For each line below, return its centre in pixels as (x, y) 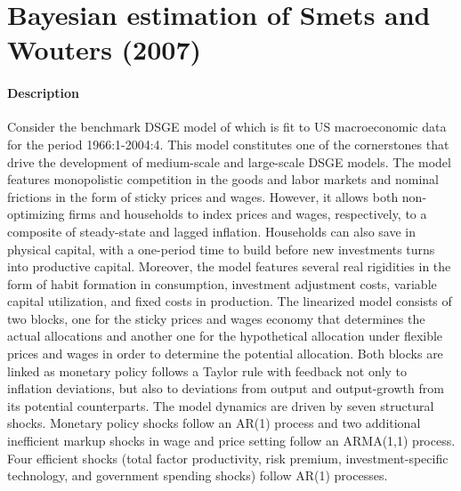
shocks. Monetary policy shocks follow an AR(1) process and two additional (214, 423)
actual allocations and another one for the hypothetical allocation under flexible (225, 336)
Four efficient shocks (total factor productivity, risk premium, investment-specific (228, 458)
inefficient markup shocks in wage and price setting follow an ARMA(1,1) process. (231, 441)
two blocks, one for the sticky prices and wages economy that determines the (216, 318)
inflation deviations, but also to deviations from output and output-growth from (226, 388)
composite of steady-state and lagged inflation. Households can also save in (212, 231)
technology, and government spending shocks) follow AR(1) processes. (198, 475)
